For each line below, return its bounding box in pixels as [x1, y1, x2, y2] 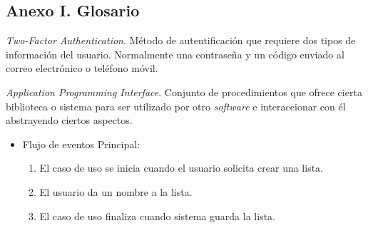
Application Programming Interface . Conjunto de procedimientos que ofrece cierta [6, 84, 362, 99]
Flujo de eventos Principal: [22, 136, 140, 151]
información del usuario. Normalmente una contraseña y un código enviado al [6, 46, 344, 61]
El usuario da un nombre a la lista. [39, 184, 193, 199]
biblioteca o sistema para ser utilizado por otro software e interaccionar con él [6, 98, 346, 113]
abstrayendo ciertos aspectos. [6, 113, 133, 128]
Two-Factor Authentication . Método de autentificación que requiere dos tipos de [6, 33, 356, 48]
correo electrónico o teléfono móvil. [6, 61, 158, 76]
